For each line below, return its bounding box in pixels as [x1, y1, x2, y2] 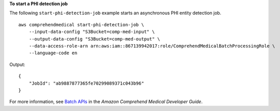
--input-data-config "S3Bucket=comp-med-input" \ [28, 29, 155, 35]
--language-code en [28, 50, 78, 56]
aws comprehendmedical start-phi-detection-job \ [18, 22, 145, 27]
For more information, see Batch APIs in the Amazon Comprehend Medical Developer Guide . [9, 99, 203, 105]
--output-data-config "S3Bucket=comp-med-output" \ [28, 36, 160, 42]
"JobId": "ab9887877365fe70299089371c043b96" [28, 80, 145, 86]
